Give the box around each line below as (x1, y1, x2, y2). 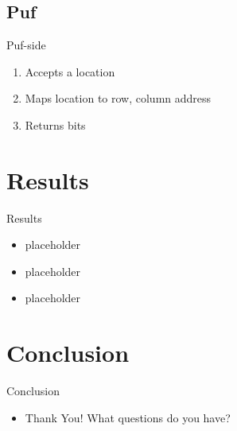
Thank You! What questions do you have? (25, 409, 231, 425)
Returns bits (25, 116, 86, 133)
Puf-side (6, 37, 46, 53)
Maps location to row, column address (25, 90, 212, 107)
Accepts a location (25, 63, 115, 80)
